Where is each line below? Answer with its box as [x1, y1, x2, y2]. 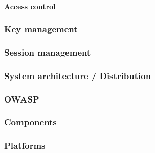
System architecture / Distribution [4, 69, 151, 82]
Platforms [4, 139, 46, 152]
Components [4, 116, 57, 129]
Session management [4, 45, 91, 58]
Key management [4, 22, 78, 35]
